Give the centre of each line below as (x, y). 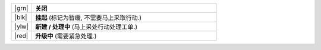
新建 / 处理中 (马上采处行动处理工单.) (86, 27)
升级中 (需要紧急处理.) (66, 36)
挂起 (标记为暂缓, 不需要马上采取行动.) (88, 18)
